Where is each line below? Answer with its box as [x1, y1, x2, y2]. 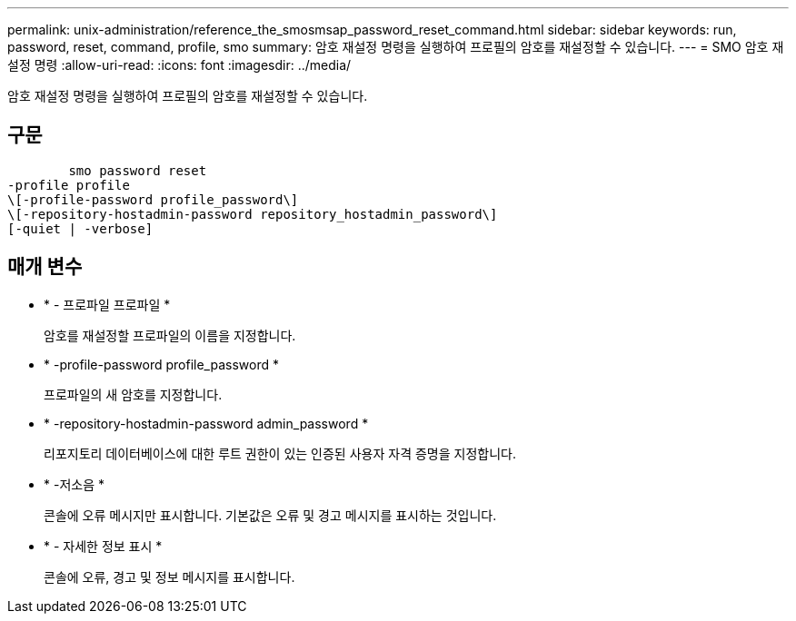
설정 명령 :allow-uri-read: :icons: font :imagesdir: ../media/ [7, 57, 352, 73]
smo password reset [68, 163, 207, 178]
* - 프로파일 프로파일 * [44, 296, 171, 312]
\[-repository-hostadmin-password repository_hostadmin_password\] [7, 206, 498, 222]
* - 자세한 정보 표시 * [44, 537, 163, 554]
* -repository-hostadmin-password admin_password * [44, 415, 369, 431]
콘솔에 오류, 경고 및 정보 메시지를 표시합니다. [44, 568, 295, 585]
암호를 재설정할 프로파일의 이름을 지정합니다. [44, 327, 296, 343]
